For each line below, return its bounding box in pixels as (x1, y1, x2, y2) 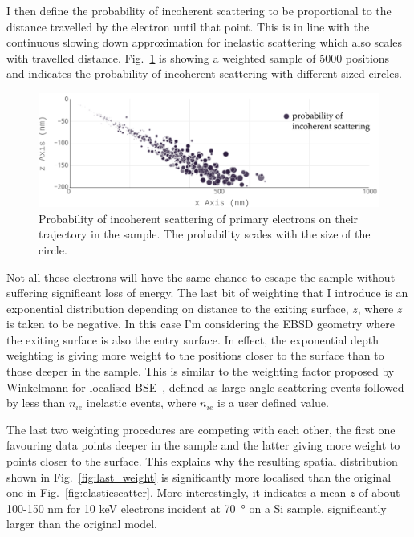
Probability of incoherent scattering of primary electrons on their (39, 210, 359, 226)
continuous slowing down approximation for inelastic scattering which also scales (6, 34, 402, 51)
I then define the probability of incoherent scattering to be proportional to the (6, 2, 392, 18)
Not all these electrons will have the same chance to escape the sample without (6, 268, 396, 285)
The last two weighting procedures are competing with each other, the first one (6, 421, 396, 437)
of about (359, 484, 400, 501)
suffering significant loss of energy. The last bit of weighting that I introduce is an (6, 284, 408, 301)
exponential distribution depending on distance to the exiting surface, (6, 299, 349, 316)
